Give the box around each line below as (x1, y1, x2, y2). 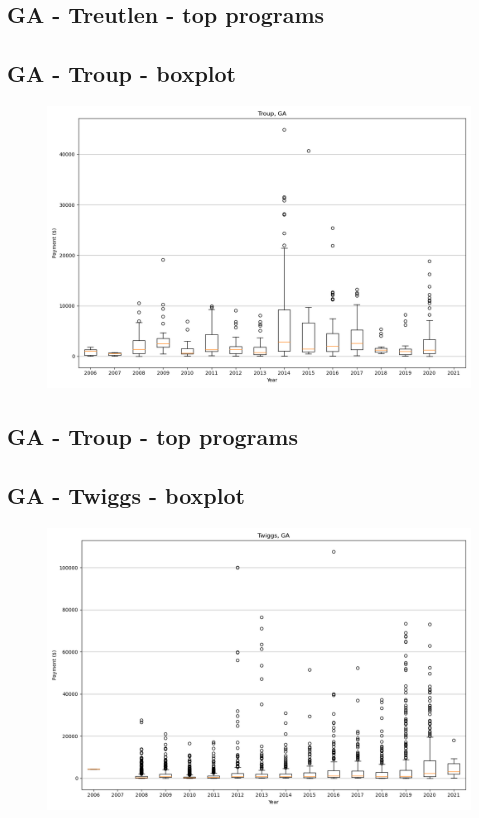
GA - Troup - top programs (7, 421, 298, 452)
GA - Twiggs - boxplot (7, 480, 245, 511)
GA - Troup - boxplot (7, 58, 236, 89)
